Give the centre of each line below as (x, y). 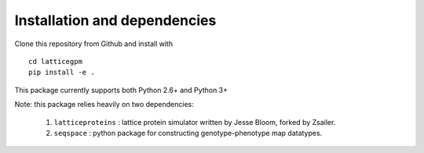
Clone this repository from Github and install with (93, 44)
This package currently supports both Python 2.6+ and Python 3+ (121, 90)
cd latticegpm (55, 61)
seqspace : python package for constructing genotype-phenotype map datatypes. (188, 133)
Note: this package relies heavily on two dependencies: (104, 105)
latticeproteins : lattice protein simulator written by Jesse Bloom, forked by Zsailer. (195, 122)
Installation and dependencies (115, 20)
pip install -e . (62, 73)
